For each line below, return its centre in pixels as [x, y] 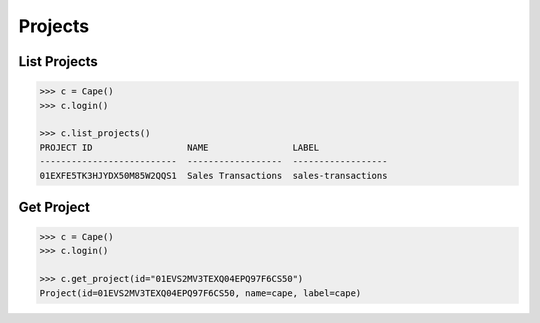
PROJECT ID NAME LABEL [179, 147]
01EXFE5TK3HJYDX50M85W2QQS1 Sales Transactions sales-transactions [213, 175]
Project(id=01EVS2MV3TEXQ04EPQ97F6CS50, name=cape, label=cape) [200, 293]
